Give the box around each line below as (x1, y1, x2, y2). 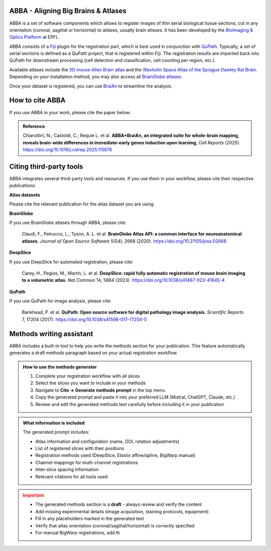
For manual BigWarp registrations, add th (35, 529, 120, 535)
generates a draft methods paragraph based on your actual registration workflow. (9, 350, 178, 356)
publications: (9, 183, 36, 189)
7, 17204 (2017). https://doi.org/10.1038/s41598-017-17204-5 (22, 316, 147, 322)
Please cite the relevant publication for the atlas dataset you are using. (9, 201, 155, 207)
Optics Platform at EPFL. (9, 34, 60, 40)
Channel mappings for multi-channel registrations (35, 459, 138, 465)
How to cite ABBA (9, 96, 66, 105)
